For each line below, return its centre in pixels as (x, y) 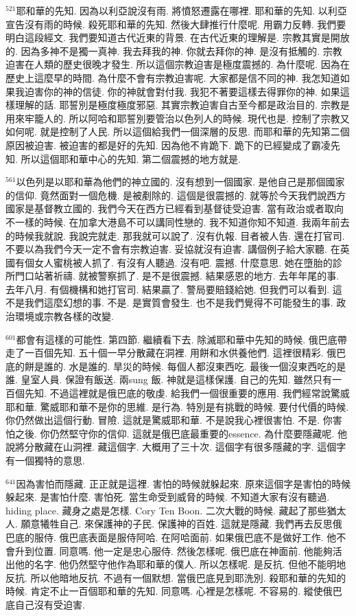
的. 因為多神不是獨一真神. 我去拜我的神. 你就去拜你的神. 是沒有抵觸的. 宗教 (174, 50)
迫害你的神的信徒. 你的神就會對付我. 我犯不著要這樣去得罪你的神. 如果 (182, 91)
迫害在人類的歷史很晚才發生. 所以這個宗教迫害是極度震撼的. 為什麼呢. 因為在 (178, 64)
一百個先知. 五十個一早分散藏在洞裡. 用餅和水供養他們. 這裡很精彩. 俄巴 (185, 353)
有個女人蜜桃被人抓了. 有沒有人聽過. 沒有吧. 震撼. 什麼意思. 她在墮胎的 (174, 262)
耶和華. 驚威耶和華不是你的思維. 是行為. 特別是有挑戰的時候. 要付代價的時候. (177, 406)
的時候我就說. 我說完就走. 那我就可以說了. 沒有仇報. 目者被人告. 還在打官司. (175, 235)
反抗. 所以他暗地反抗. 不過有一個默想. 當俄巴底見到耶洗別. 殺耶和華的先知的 (176, 577)
